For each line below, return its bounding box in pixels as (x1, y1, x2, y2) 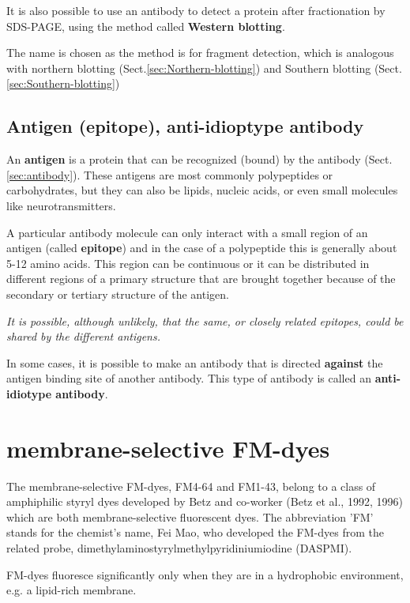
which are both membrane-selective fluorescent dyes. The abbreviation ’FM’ (6, 508, 374, 525)
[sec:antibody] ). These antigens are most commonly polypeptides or (6, 166, 333, 183)
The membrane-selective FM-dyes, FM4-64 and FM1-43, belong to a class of (6, 477, 376, 494)
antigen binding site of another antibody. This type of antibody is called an (6, 370, 371, 386)
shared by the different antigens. (6, 328, 161, 345)
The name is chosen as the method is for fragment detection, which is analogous (6, 44, 394, 61)
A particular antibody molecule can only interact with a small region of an (6, 224, 368, 240)
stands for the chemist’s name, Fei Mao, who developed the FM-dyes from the (6, 524, 384, 541)
